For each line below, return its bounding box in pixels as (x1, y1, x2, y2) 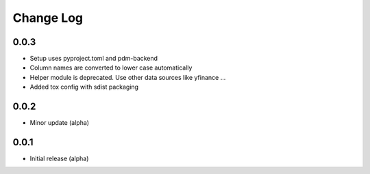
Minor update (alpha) (29, 119, 89, 127)
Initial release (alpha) (29, 154, 89, 163)
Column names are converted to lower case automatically (29, 63, 193, 72)
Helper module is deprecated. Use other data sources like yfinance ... (29, 73, 226, 81)
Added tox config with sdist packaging (29, 83, 139, 91)
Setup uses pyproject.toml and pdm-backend (29, 55, 158, 63)
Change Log (12, 10, 84, 25)
